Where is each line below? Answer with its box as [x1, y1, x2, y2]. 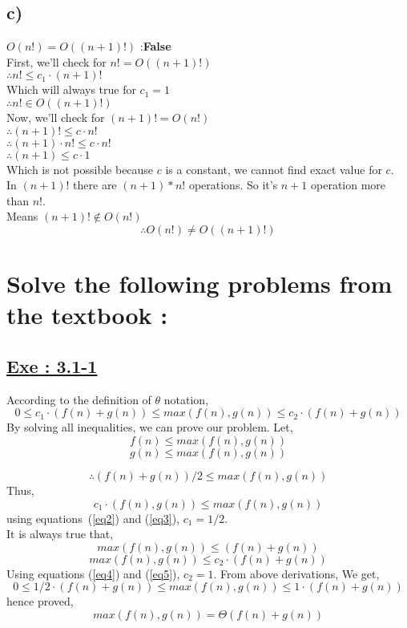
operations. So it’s [188, 176, 278, 193]
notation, [163, 391, 209, 407]
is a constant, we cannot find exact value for [165, 160, 382, 177]
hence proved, [6, 593, 74, 610]
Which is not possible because [6, 160, 154, 177]
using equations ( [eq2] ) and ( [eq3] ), [6, 509, 180, 526]
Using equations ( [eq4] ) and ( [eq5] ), [6, 565, 180, 581]
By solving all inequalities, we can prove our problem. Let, [6, 419, 293, 436]
